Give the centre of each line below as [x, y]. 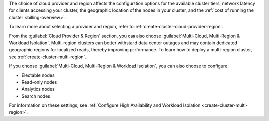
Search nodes [36, 96]
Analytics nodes [38, 89]
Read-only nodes [39, 82]
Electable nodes [38, 75]
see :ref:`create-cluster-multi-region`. [48, 57]
